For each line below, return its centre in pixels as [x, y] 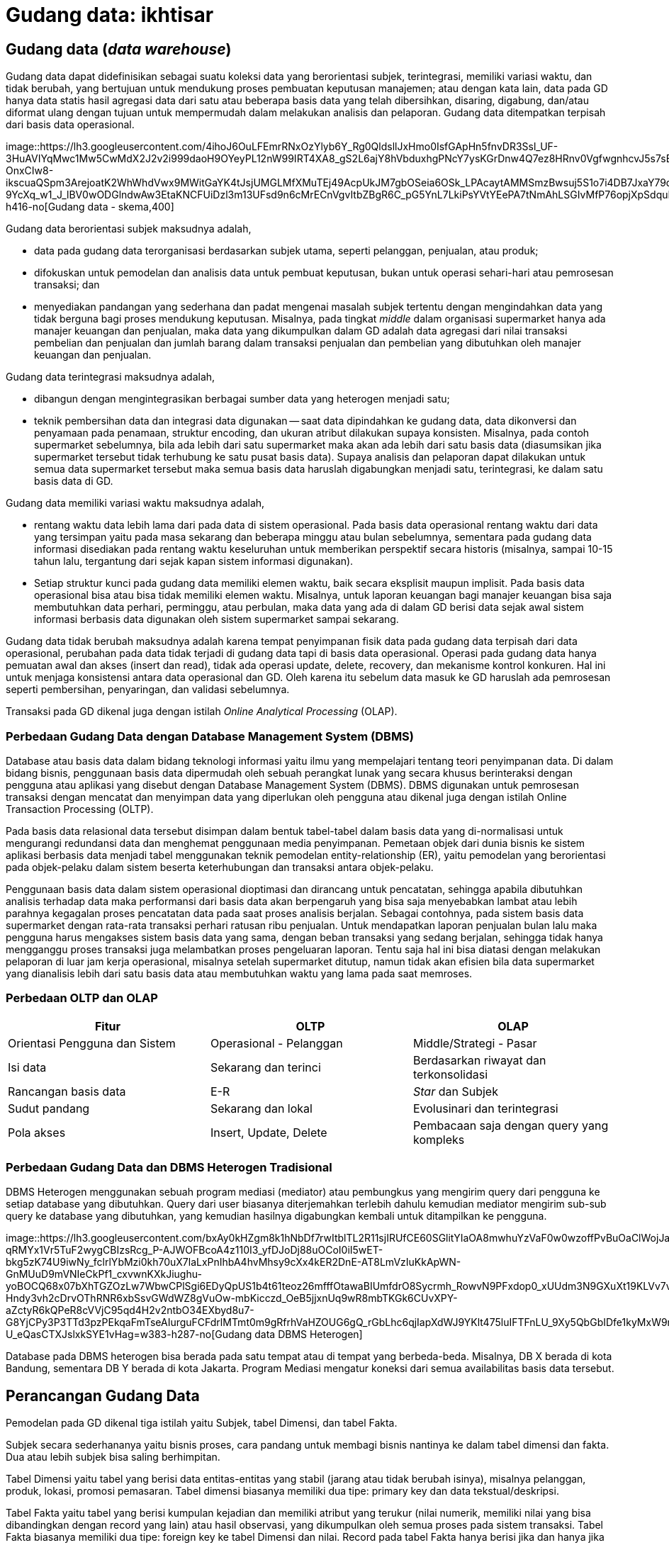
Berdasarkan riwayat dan [479, 1060]
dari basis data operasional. [70, 125]
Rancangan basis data [67, 1091]
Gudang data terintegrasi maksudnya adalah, [111, 377]
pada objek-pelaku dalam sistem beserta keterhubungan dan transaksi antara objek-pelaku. [220, 867]
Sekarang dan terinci [265, 1067]
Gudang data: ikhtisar [110, 15]
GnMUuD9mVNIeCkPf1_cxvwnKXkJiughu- [104, 1274]
